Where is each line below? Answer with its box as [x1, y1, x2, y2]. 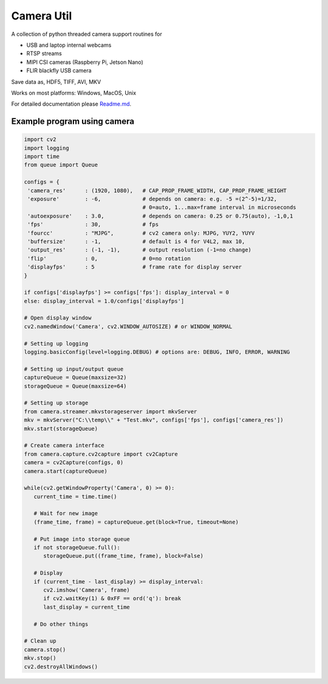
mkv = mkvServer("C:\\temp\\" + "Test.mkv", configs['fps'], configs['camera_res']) [24, 417, 284, 423]
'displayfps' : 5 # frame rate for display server [27, 264, 242, 270]
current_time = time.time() [33, 493, 118, 500]
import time [24, 153, 60, 160]
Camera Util [11, 9, 72, 22]
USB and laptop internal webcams [26, 41, 112, 49]
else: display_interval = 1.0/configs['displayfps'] [24, 298, 185, 304]
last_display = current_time [43, 603, 130, 610]
